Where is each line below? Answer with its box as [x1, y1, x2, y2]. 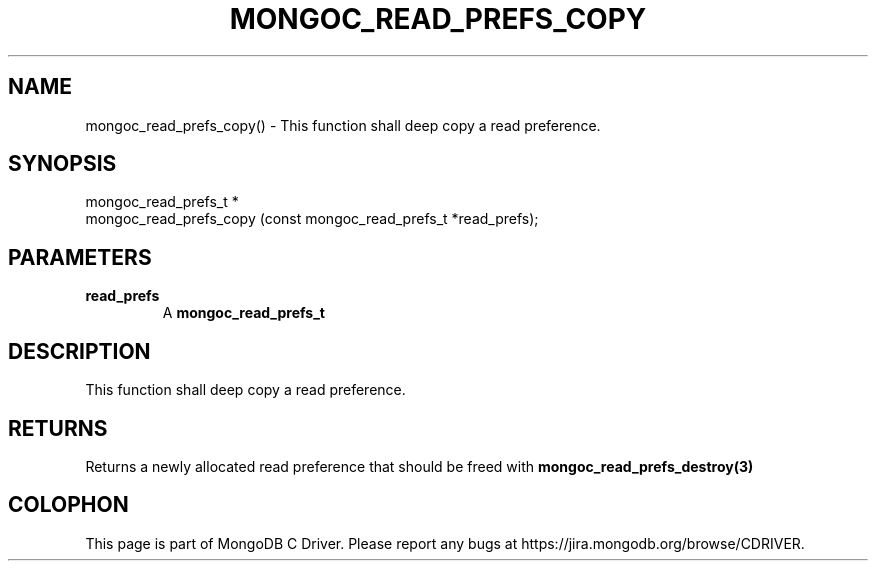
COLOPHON [8, 492, 129, 518]
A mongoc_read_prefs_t [162, 304, 325, 322]
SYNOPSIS [8, 151, 117, 177]
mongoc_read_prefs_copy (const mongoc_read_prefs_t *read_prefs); [85, 210, 539, 228]
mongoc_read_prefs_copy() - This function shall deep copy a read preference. [85, 116, 601, 134]
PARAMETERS [8, 244, 152, 270]
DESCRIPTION [8, 338, 151, 364]
